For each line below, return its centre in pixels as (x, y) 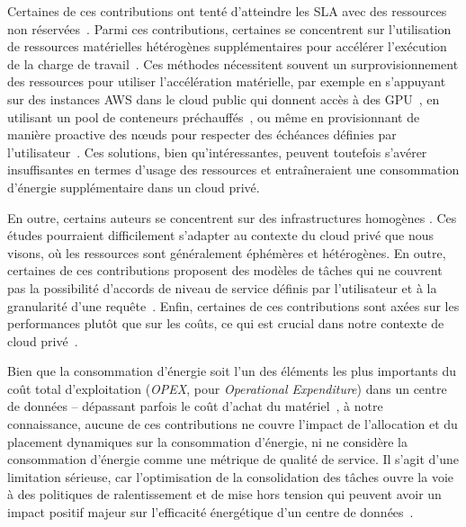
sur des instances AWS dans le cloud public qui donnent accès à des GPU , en (224, 98)
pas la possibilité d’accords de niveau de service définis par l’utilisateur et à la (222, 287)
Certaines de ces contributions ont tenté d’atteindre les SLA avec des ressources (227, 11)
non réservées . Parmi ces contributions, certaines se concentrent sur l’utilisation (229, 28)
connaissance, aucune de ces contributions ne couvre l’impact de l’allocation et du (233, 424)
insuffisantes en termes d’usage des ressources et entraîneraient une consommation (233, 170)
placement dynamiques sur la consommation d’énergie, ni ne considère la (207, 441)
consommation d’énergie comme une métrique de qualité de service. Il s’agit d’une (233, 459)
